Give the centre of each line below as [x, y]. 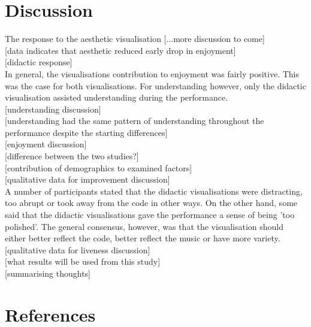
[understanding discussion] [53, 109]
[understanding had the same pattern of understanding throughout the [135, 121]
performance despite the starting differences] [86, 132]
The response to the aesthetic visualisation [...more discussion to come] [135, 39]
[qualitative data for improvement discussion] [87, 179]
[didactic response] [39, 62]
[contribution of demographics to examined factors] [99, 167]
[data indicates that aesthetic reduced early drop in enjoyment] [120, 50]
